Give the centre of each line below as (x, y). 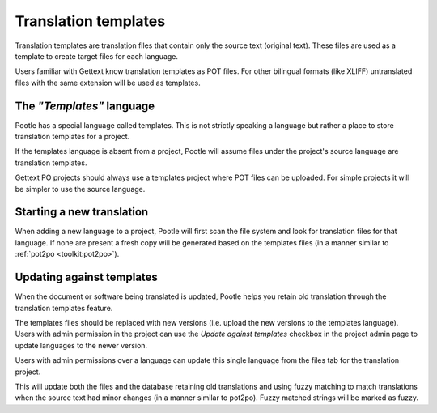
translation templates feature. (64, 308)
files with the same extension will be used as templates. (108, 83)
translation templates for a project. (72, 137)
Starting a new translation (82, 212)
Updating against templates (86, 277)
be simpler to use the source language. (80, 189)
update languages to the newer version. (81, 345)
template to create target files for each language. (96, 56)
